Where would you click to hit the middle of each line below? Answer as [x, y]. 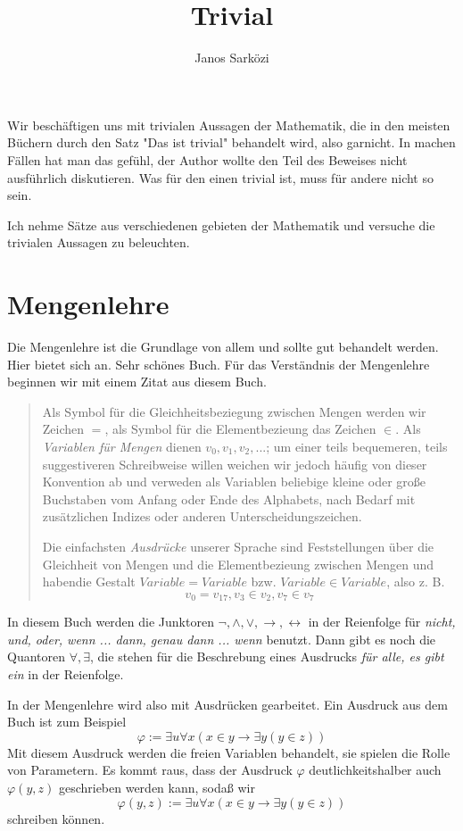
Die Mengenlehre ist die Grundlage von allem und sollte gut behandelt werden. [223, 346]
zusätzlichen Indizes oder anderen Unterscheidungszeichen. [202, 516]
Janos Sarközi [232, 58]
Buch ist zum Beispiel [67, 722]
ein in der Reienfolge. [66, 673]
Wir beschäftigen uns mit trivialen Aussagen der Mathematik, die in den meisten [229, 125]
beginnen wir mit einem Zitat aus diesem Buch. [137, 382]
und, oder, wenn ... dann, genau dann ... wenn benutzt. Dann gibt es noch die [222, 639]
